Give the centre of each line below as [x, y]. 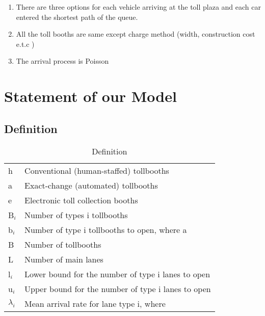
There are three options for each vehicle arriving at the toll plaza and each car [139, 7]
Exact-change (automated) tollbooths [91, 185]
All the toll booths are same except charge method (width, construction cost [136, 34]
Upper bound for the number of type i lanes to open [118, 288]
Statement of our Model [90, 96]
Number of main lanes [64, 259]
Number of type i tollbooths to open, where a [106, 229]
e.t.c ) [25, 44]
